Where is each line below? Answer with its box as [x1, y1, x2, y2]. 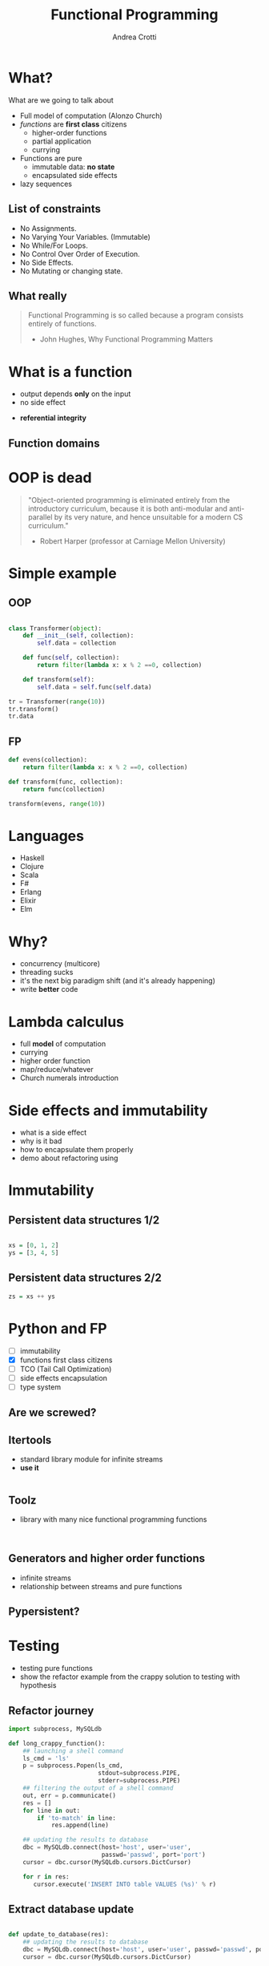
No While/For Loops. [19, 241, 88, 250]
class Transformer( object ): [8, 624, 102, 633]
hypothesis [19, 1681, 57, 1690]
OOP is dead [8, 468, 92, 487]
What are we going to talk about [8, 95, 114, 105]
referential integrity [19, 413, 86, 423]
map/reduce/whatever [19, 1065, 94, 1074]
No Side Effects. [19, 257, 74, 267]
